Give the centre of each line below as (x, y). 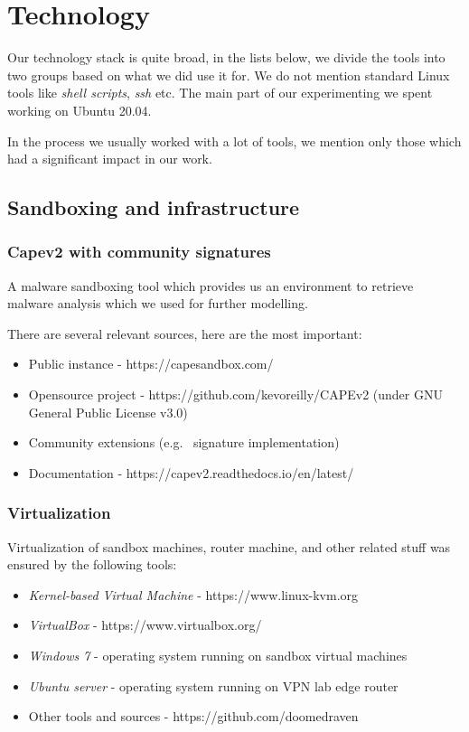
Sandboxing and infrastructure (154, 207)
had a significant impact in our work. (110, 159)
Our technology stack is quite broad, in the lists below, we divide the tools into (226, 57)
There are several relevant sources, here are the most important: (185, 333)
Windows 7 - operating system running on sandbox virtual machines (218, 656)
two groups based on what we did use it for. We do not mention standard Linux (229, 75)
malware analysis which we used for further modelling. (158, 303)
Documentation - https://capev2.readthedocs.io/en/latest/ (191, 472)
